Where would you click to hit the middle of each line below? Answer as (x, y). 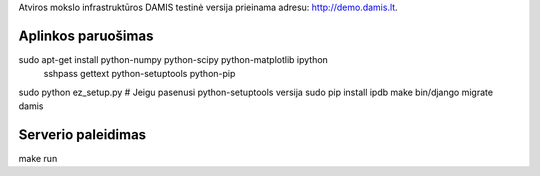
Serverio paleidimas (82, 134)
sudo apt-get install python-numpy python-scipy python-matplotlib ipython (173, 59)
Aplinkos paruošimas (86, 35)
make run (38, 158)
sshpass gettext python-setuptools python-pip (139, 74)
